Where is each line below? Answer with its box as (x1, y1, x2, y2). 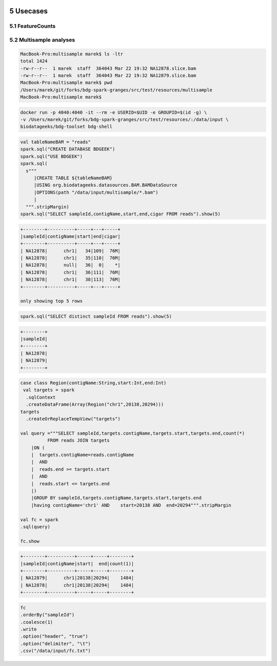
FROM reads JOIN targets (47, 437, 110, 443)
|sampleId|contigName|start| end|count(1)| (20, 561, 134, 566)
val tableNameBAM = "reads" (20, 139, 91, 145)
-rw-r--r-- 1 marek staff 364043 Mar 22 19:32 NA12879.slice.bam (20, 72, 196, 78)
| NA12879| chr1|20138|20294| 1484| (20, 575, 134, 581)
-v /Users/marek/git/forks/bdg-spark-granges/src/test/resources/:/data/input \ (20, 117, 229, 123)
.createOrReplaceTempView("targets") (26, 416, 121, 422)
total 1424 (20, 58, 48, 64)
